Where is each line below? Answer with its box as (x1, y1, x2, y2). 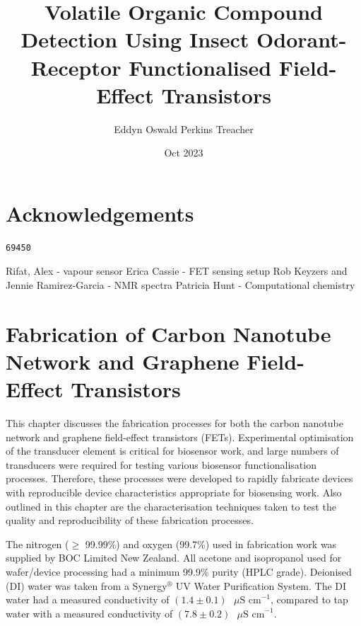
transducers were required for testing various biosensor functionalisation (6, 457, 316, 472)
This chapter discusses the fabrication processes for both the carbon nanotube (6, 416, 343, 431)
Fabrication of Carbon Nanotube (6, 319, 331, 348)
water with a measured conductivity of (6, 605, 173, 620)
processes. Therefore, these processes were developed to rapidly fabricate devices (6, 471, 353, 486)
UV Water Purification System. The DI (175, 578, 347, 593)
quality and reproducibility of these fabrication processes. (6, 513, 254, 528)
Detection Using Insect (20, 25, 249, 54)
